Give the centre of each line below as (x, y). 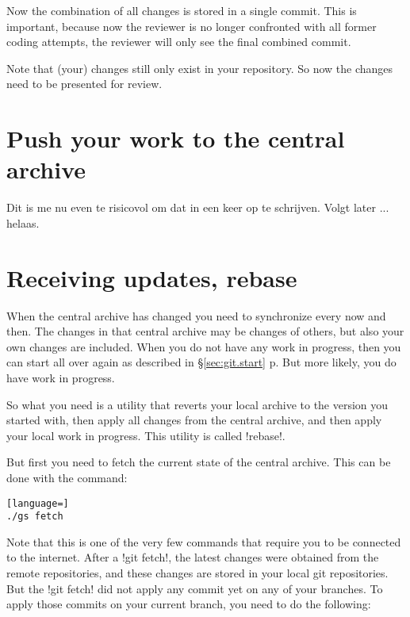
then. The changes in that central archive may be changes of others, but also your (205, 331)
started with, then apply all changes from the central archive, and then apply (194, 420)
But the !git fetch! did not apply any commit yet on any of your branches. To (195, 588)
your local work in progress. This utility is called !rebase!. (146, 435)
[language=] (38, 503)
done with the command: (67, 477)
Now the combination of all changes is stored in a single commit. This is (182, 10)
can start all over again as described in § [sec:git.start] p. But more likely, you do (201, 362)
